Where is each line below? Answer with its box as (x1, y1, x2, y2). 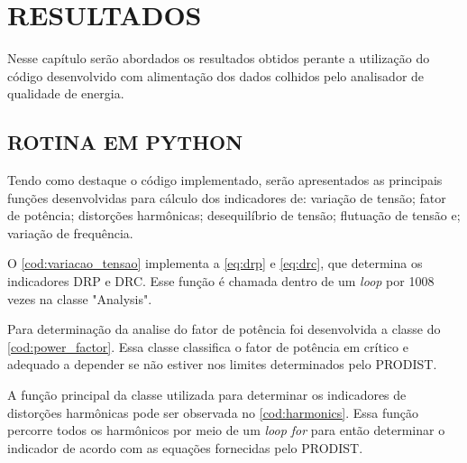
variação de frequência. (7, 223, 133, 242)
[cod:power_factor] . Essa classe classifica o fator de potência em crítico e (7, 337, 408, 356)
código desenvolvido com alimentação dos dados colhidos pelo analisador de (7, 66, 425, 85)
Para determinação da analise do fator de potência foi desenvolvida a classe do (7, 319, 441, 338)
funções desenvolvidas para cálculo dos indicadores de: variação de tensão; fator (7, 188, 446, 207)
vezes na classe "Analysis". (7, 289, 152, 308)
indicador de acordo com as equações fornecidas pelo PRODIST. (7, 438, 363, 457)
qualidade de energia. (7, 84, 124, 103)
